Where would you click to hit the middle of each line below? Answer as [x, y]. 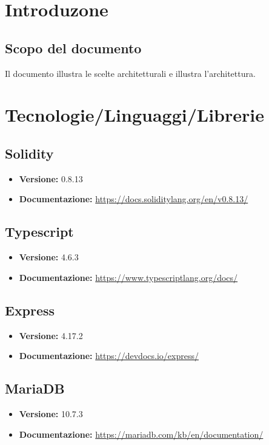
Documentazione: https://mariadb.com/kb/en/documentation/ [141, 434]
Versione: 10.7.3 [51, 413]
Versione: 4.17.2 [51, 335]
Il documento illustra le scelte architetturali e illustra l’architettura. [130, 73]
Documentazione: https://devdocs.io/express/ [109, 356]
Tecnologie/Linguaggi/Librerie [134, 115]
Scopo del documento [73, 48]
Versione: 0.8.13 [51, 178]
